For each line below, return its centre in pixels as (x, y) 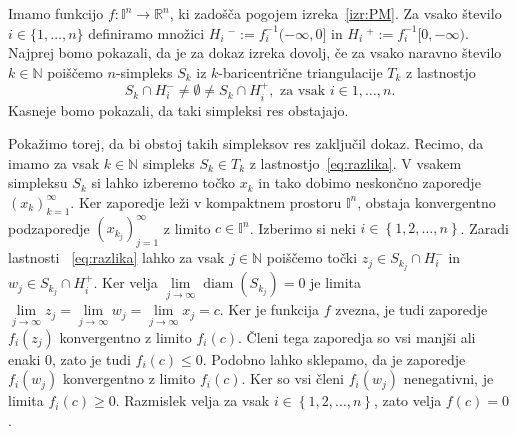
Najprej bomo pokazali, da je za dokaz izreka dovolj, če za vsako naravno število (255, 52)
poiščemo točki (312, 257)
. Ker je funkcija (269, 309)
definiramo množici (146, 32)
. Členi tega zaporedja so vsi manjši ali (357, 336)
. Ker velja (125, 282)
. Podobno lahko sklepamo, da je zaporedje (334, 358)
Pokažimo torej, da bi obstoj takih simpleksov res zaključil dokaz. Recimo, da (246, 143)
